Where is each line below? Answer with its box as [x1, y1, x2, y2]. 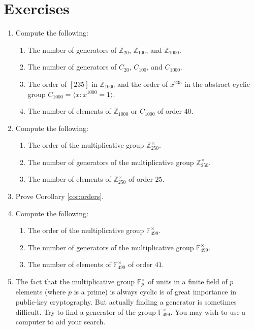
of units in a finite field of [148, 276, 228, 287]
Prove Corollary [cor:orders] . [15, 191, 104, 202]
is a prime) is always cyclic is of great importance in [74, 286, 236, 297]
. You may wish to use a [170, 306, 246, 317]
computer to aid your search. [15, 316, 106, 327]
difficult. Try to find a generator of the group [15, 306, 156, 317]
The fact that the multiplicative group [15, 276, 135, 287]
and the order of [117, 78, 168, 89]
